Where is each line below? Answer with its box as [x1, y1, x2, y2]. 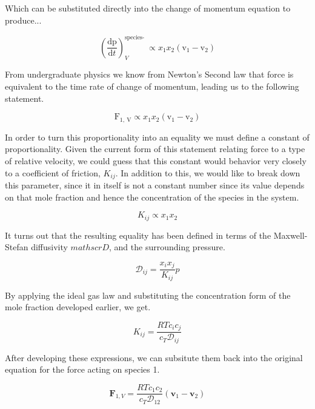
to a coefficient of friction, [5, 166, 101, 179]
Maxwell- [273, 228, 308, 241]
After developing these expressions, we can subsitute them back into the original [5, 351, 303, 364]
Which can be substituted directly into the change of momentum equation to [5, 2, 291, 14]
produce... [5, 13, 42, 26]
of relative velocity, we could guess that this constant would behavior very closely [5, 154, 307, 167]
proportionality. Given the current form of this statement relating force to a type [5, 142, 305, 155]
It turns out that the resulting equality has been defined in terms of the [5, 228, 271, 241]
